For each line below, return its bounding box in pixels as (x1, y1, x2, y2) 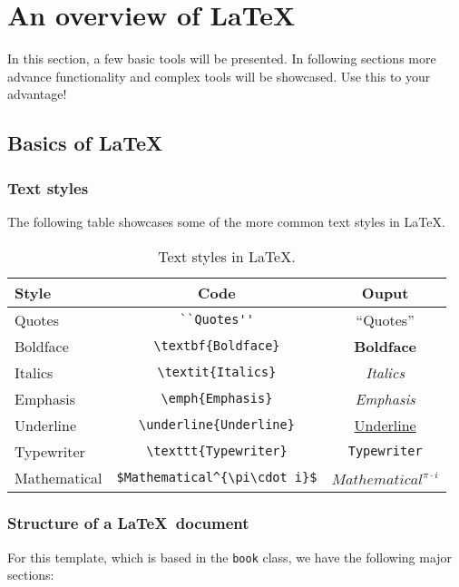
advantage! (7, 84, 67, 103)
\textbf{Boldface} (153, 338, 280, 353)
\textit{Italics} (157, 365, 277, 379)
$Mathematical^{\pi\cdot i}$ (116, 470, 317, 484)
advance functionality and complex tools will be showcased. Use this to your (7, 66, 431, 85)
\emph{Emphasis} (161, 391, 273, 406)
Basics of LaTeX (7, 129, 163, 157)
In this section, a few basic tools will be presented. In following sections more (7, 49, 436, 68)
